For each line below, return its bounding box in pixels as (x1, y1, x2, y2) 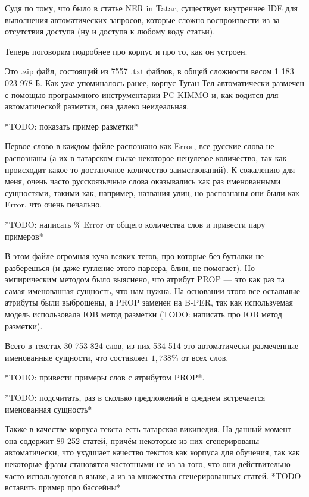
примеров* (5, 229, 43, 242)
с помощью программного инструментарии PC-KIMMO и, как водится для (5, 88, 279, 100)
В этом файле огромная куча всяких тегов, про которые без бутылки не (5, 250, 264, 262)
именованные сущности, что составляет (5, 351, 149, 363)
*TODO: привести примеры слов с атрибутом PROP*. (5, 371, 205, 383)
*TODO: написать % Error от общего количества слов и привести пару (5, 218, 266, 230)
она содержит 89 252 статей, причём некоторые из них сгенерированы (5, 434, 260, 446)
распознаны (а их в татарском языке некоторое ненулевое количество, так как (5, 151, 287, 163)
